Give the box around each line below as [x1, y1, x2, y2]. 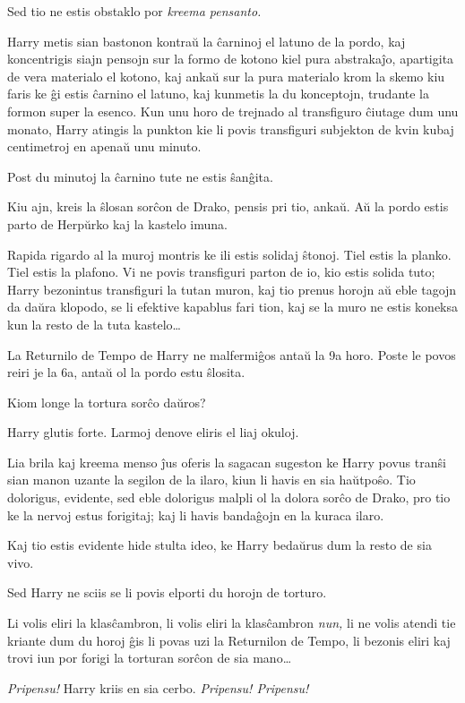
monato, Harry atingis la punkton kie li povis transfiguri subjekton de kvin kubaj [7, 119, 454, 138]
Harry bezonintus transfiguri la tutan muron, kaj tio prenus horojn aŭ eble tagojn [7, 279, 457, 298]
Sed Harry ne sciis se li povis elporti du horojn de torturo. [7, 583, 327, 602]
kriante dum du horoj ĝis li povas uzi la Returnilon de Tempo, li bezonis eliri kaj [7, 630, 451, 649]
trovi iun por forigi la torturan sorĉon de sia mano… [7, 648, 292, 667]
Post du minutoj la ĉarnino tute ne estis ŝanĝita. [7, 167, 273, 185]
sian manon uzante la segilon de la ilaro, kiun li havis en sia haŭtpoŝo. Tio [7, 470, 416, 489]
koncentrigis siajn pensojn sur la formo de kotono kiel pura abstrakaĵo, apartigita [7, 49, 454, 68]
